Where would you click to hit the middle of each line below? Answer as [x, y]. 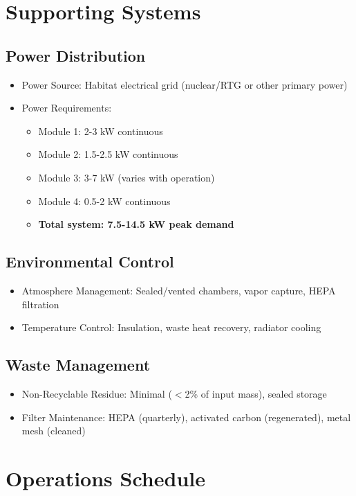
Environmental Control [90, 262]
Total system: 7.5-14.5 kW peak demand [136, 224]
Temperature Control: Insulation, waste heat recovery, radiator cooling [171, 327]
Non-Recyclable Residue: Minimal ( [97, 393]
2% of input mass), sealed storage [256, 393]
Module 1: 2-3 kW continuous [101, 131]
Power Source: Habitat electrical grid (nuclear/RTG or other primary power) [185, 84]
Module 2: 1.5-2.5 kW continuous [108, 154]
